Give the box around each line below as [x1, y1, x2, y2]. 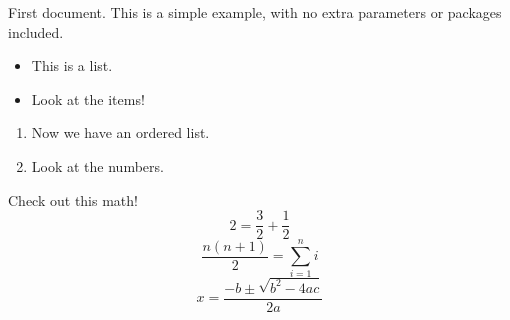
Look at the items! [31, 88, 145, 109]
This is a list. [31, 55, 113, 76]
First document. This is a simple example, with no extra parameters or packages [8, 2, 502, 22]
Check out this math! [8, 189, 138, 210]
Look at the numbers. [31, 155, 164, 176]
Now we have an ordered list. [31, 122, 210, 143]
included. [8, 21, 64, 42]
